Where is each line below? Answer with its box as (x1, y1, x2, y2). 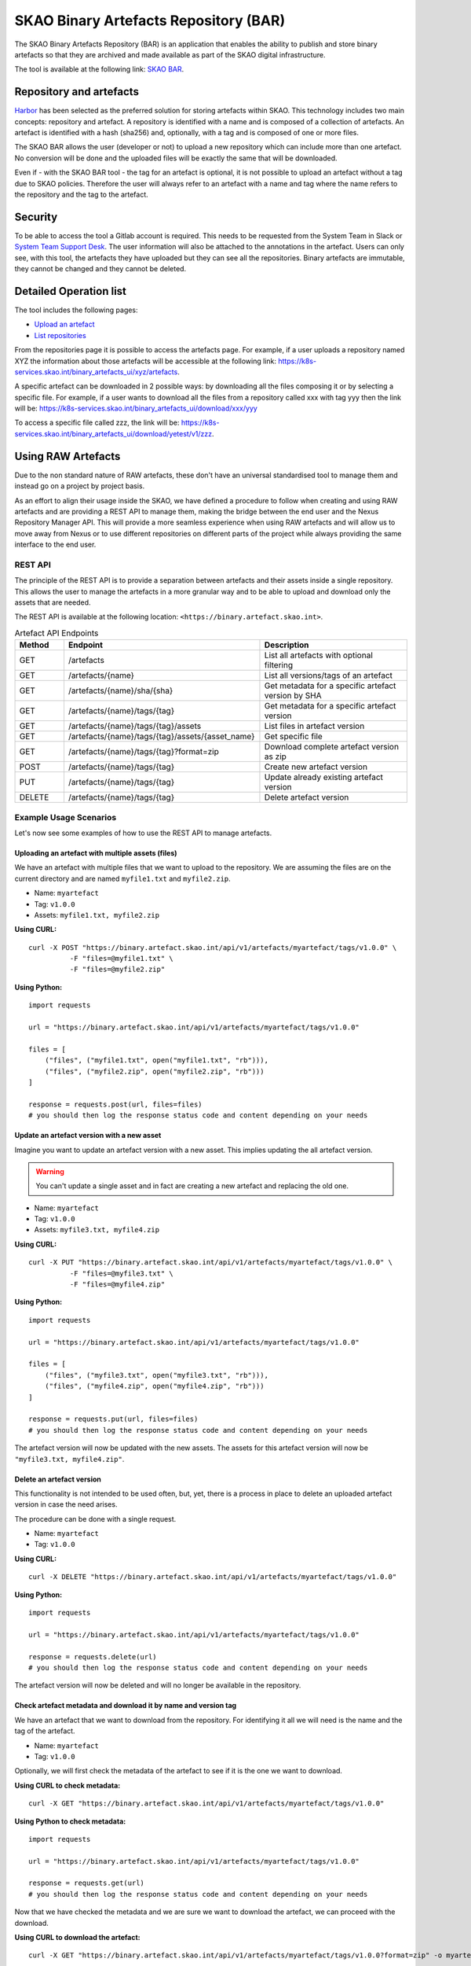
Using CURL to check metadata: (14, 1780, 121, 1790)
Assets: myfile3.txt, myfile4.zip (34, 1225, 160, 1235)
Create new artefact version (264, 761, 368, 772)
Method (19, 639, 49, 650)
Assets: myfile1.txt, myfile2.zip (34, 910, 160, 919)
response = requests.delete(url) (28, 1652, 157, 1661)
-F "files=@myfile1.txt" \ (69, 954, 174, 963)
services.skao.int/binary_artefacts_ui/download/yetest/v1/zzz (14, 429, 212, 438)
